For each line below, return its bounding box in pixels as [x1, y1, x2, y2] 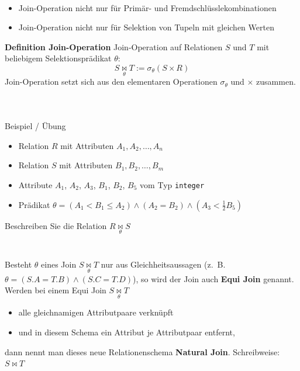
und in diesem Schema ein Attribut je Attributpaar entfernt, [18, 326, 235, 338]
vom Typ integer [140, 179, 205, 190]
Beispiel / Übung [5, 120, 66, 132]
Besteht [5, 258, 32, 271]
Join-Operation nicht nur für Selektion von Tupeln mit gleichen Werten [18, 21, 274, 33]
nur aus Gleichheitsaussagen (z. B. [101, 258, 226, 271]
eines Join [41, 258, 77, 271]
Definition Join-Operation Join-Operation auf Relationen [5, 40, 223, 53]
